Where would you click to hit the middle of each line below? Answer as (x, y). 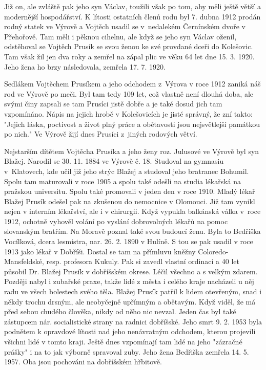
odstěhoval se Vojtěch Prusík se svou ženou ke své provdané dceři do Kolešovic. (129, 46)
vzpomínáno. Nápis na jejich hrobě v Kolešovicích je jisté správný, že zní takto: (128, 113)
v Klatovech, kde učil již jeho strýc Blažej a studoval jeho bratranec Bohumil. (127, 171)
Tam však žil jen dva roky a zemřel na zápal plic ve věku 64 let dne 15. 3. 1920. (129, 56)
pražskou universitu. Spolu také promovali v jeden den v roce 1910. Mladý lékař (130, 191)
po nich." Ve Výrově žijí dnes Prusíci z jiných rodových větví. (101, 134)
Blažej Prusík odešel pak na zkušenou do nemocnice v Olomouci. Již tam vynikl (130, 201)
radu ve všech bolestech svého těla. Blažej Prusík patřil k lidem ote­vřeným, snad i (133, 291)
